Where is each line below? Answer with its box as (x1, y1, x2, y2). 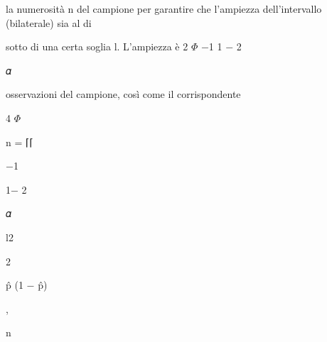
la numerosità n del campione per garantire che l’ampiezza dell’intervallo (6, 1, 322, 16)
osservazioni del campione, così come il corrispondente (6, 87, 241, 101)
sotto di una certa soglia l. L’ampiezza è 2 (6, 39, 188, 54)
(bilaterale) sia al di (6, 15, 92, 30)
